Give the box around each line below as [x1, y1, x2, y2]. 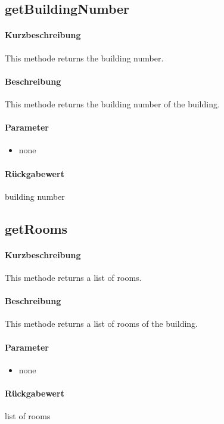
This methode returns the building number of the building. [5, 97, 220, 110]
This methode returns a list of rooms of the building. [5, 317, 198, 330]
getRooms [5, 219, 68, 237]
